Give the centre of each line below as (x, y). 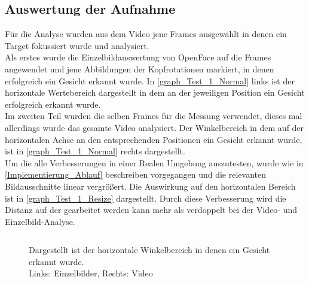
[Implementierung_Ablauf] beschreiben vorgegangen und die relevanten (136, 174)
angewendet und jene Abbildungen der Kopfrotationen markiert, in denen (140, 69)
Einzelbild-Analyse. (40, 221)
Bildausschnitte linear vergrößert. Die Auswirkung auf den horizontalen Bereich (150, 186)
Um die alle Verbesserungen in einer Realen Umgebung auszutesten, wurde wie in (154, 162)
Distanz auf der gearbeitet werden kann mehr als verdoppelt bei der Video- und (151, 210)
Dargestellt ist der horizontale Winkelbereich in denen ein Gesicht (149, 250)
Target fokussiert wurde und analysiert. (77, 45)
